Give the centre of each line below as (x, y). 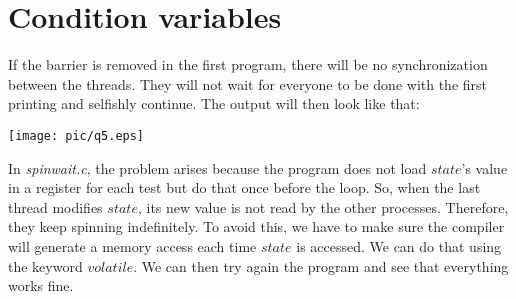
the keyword (45, 265)
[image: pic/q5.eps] (76, 135)
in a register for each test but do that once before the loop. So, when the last (244, 187)
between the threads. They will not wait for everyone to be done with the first (248, 83)
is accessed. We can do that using (399, 245)
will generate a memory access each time (132, 245)
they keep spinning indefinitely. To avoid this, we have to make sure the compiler (256, 226)
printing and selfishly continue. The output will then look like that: (214, 103)
